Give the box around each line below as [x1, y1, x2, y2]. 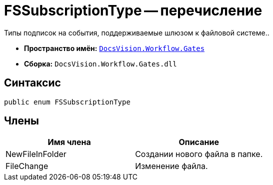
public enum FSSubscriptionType [4, 97, 130, 106]
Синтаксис [4, 76, 61, 89]
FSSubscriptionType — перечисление [4, 2, 262, 19]
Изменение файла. [135, 161, 208, 171]
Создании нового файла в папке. [135, 149, 263, 159]
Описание [178, 137, 219, 147]
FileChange [5, 161, 48, 171]
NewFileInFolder [5, 149, 66, 159]
